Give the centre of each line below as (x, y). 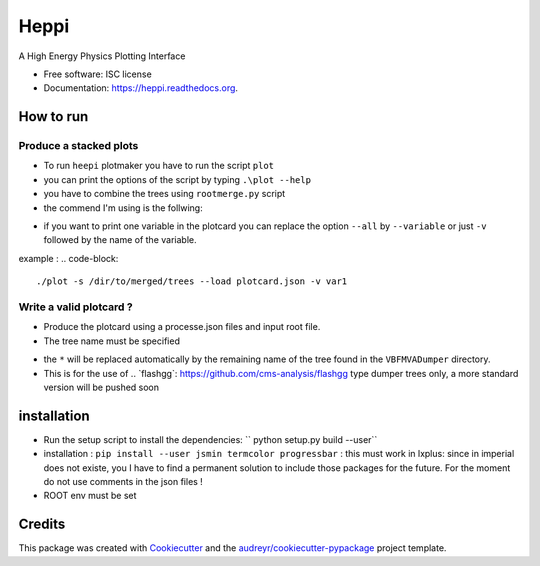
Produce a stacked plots (78, 146)
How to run (53, 116)
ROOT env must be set (90, 496)
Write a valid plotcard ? (76, 307)
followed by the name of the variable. (120, 240)
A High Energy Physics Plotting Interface (102, 56)
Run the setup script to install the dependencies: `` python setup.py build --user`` (210, 439)
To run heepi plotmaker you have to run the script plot (159, 166)
